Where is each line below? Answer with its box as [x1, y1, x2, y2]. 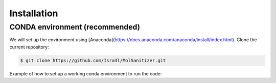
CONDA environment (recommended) [9, 22, 141, 32]
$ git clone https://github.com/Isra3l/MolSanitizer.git [20, 58, 166, 63]
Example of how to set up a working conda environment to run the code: [9, 70, 162, 76]
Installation [9, 8, 58, 19]
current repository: [9, 44, 49, 50]
